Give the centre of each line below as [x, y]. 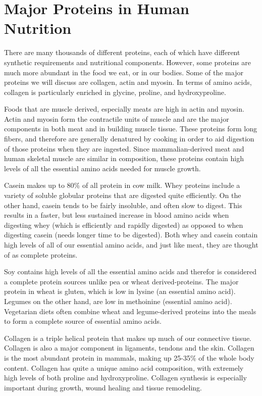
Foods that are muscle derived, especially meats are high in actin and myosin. [124, 109]
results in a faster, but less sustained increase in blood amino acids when [117, 215]
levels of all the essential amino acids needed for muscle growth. [102, 168]
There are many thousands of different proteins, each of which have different [122, 52]
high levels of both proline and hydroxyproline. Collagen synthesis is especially [125, 378]
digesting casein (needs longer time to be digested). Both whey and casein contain [131, 235]
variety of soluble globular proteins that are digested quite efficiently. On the [123, 195]
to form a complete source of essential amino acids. [83, 321]
